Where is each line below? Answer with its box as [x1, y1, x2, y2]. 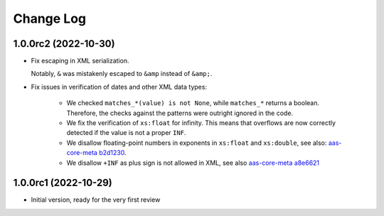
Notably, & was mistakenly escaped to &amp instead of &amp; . [31, 70, 213, 78]
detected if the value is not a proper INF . [66, 129, 186, 137]
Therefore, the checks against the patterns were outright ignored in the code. [66, 109, 294, 117]
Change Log [13, 11, 87, 26]
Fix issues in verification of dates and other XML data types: [31, 82, 208, 91]
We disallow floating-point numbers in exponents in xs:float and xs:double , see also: [66, 139, 327, 147]
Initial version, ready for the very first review [31, 195, 161, 204]
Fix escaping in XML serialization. [31, 57, 129, 65]
